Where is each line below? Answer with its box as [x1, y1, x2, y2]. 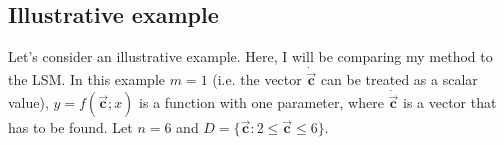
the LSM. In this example [8, 69, 165, 90]
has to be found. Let [8, 117, 133, 138]
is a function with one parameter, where [139, 92, 384, 113]
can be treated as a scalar [320, 69, 478, 90]
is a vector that [402, 92, 497, 113]
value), [8, 92, 49, 113]
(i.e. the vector [212, 69, 302, 90]
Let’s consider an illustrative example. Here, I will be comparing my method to [8, 46, 493, 67]
